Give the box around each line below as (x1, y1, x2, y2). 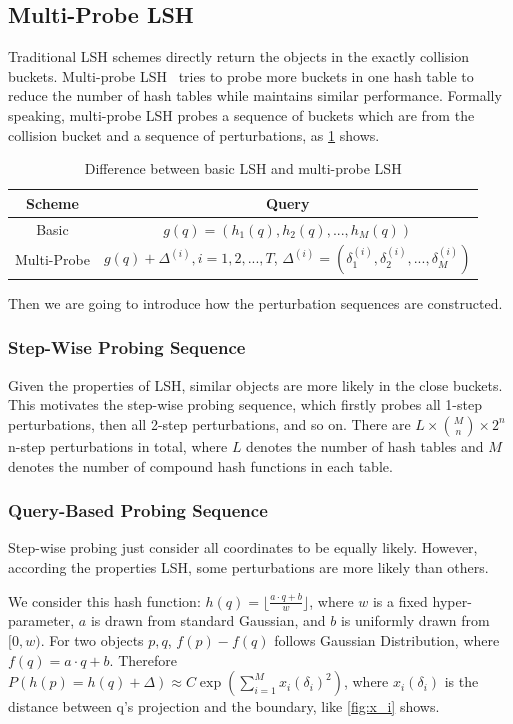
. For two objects (40, 629, 144, 650)
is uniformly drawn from (340, 610, 490, 631)
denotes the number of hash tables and (246, 435, 484, 456)
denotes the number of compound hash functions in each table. (8, 455, 393, 476)
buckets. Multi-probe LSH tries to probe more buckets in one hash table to (8, 65, 474, 86)
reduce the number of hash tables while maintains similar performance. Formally (8, 85, 502, 106)
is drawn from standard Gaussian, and (90, 610, 326, 631)
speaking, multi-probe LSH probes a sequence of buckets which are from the (8, 104, 475, 125)
